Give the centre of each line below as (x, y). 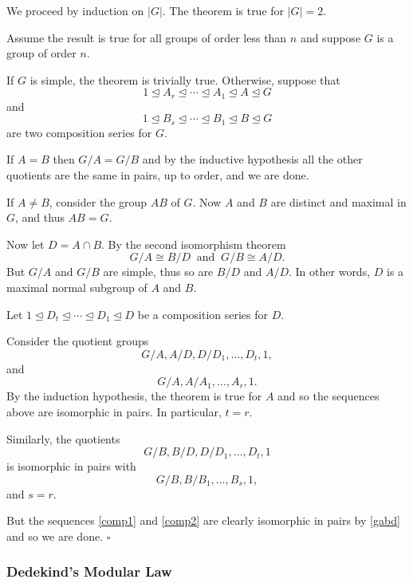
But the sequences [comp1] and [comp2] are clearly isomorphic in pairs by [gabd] (203, 520)
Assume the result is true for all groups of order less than (147, 37)
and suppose (330, 37)
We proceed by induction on (75, 10)
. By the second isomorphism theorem (194, 244)
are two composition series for (79, 132)
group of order (41, 53)
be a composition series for (203, 314)
